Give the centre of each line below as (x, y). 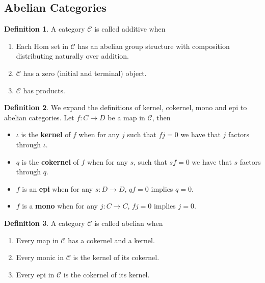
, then (161, 117)
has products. (44, 90)
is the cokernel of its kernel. (107, 274)
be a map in (126, 117)
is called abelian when (129, 223)
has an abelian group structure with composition (154, 46)
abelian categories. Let (39, 117)
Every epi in (35, 274)
